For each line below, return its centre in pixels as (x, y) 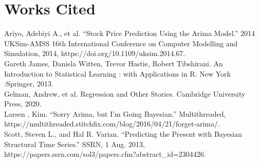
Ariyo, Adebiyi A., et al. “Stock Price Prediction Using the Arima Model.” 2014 (129, 33)
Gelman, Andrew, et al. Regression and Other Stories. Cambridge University (125, 93)
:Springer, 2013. (29, 84)
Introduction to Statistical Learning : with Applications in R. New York (117, 73)
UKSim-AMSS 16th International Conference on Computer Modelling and (121, 43)
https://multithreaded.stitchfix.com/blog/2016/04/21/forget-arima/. (112, 124)
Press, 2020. (23, 104)
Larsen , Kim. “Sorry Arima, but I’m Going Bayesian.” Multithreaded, (115, 113)
